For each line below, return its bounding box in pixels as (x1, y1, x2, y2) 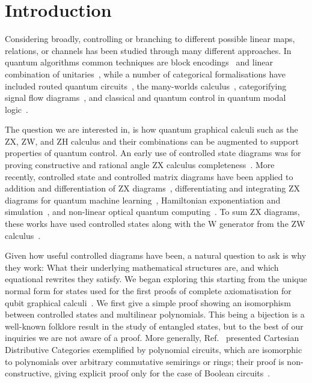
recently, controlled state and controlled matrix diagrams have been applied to (5, 170, 293, 182)
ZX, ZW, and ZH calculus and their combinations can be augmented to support (5, 134, 299, 147)
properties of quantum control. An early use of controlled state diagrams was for (5, 146, 301, 159)
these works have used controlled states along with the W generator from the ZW (5, 217, 305, 230)
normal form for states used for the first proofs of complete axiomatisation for (5, 285, 292, 297)
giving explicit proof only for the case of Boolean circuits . (54, 367, 271, 379)
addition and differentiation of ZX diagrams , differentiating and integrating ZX (5, 182, 301, 195)
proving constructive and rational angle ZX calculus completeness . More (5, 158, 275, 171)
